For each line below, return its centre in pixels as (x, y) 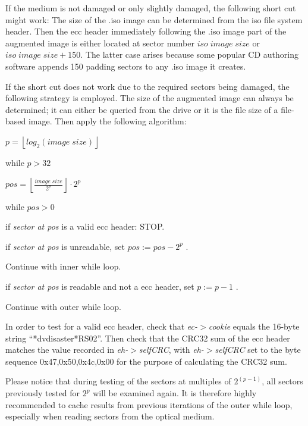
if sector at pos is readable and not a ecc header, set (100, 286)
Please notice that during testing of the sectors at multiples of (118, 381)
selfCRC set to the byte (258, 350)
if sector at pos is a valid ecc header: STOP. (85, 226)
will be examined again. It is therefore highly (175, 393)
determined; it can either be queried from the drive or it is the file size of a (142, 109)
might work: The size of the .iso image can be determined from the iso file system (154, 19)
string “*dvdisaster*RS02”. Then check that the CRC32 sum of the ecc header (148, 338)
